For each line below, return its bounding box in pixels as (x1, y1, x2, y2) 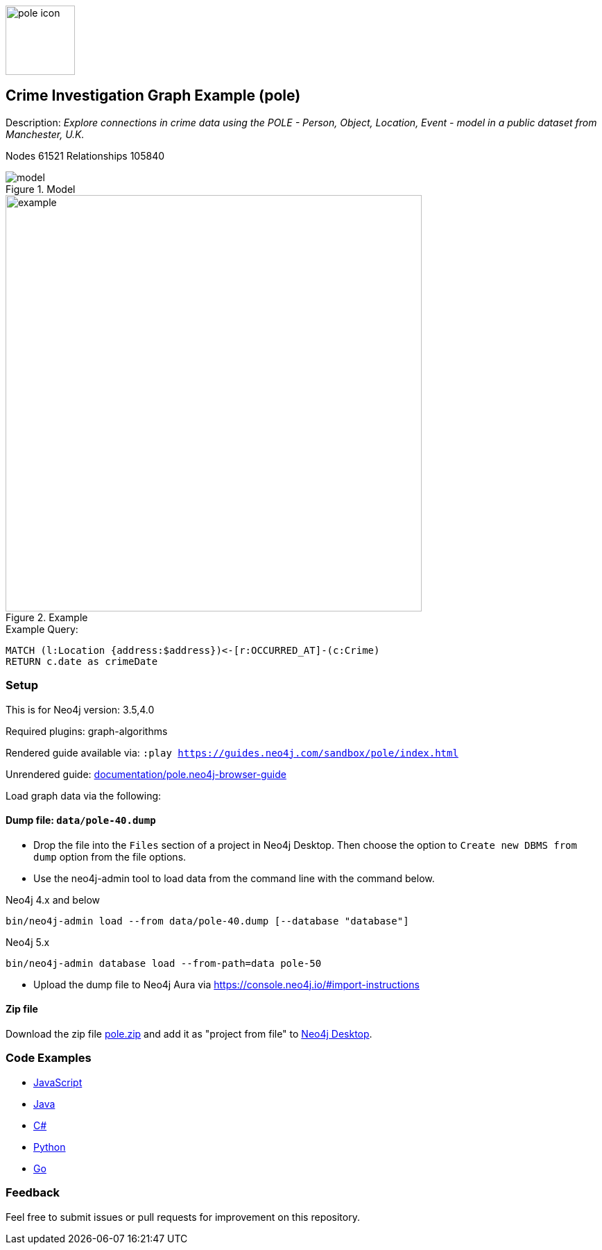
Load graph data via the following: (6, 789, 162, 802)
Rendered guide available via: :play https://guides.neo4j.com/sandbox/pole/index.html (6, 746, 458, 759)
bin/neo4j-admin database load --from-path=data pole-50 (6, 957, 322, 969)
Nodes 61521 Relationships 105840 (6, 149, 165, 162)
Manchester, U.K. (6, 128, 85, 140)
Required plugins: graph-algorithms (6, 725, 168, 737)
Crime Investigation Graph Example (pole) (6, 87, 301, 105)
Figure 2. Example (6, 611, 88, 623)
